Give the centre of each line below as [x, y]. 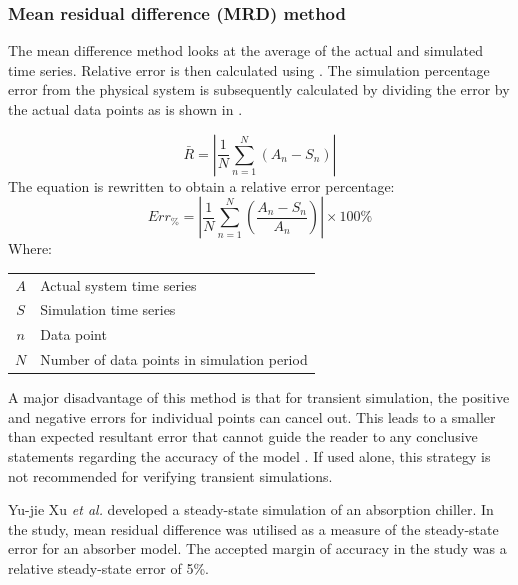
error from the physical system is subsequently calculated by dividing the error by [259, 89]
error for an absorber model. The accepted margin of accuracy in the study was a [257, 548]
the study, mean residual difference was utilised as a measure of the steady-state [253, 528]
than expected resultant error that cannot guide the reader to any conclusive [243, 436]
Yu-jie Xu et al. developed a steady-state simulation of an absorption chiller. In [251, 509]
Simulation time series [108, 309]
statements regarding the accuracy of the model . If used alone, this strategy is [249, 455]
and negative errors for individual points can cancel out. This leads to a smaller [252, 416]
